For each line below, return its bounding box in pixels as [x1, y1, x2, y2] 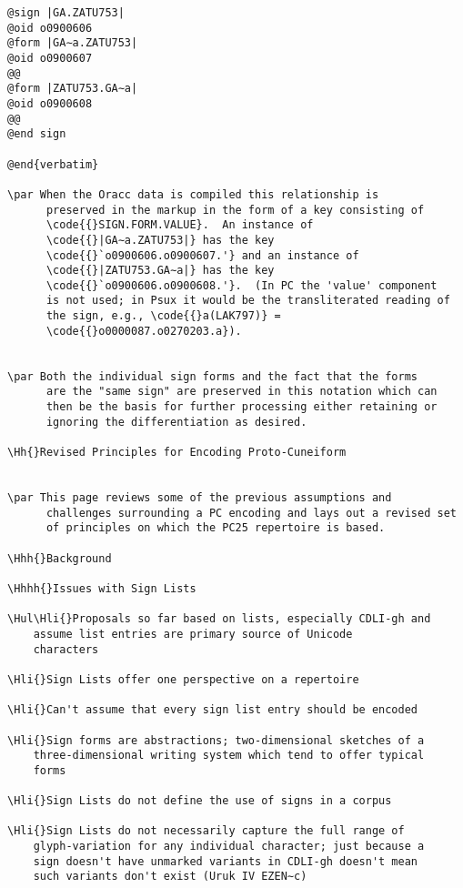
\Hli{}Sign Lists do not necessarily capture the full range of [7, 824, 405, 838]
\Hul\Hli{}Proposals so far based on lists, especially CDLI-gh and [7, 612, 431, 626]
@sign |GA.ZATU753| [7, 6, 125, 19]
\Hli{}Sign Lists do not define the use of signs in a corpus [7, 794, 392, 808]
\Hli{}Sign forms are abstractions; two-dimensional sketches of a [7, 733, 425, 747]
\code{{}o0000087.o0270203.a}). [45, 324, 242, 338]
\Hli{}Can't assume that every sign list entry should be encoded [7, 703, 418, 717]
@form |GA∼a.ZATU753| [7, 36, 138, 50]
